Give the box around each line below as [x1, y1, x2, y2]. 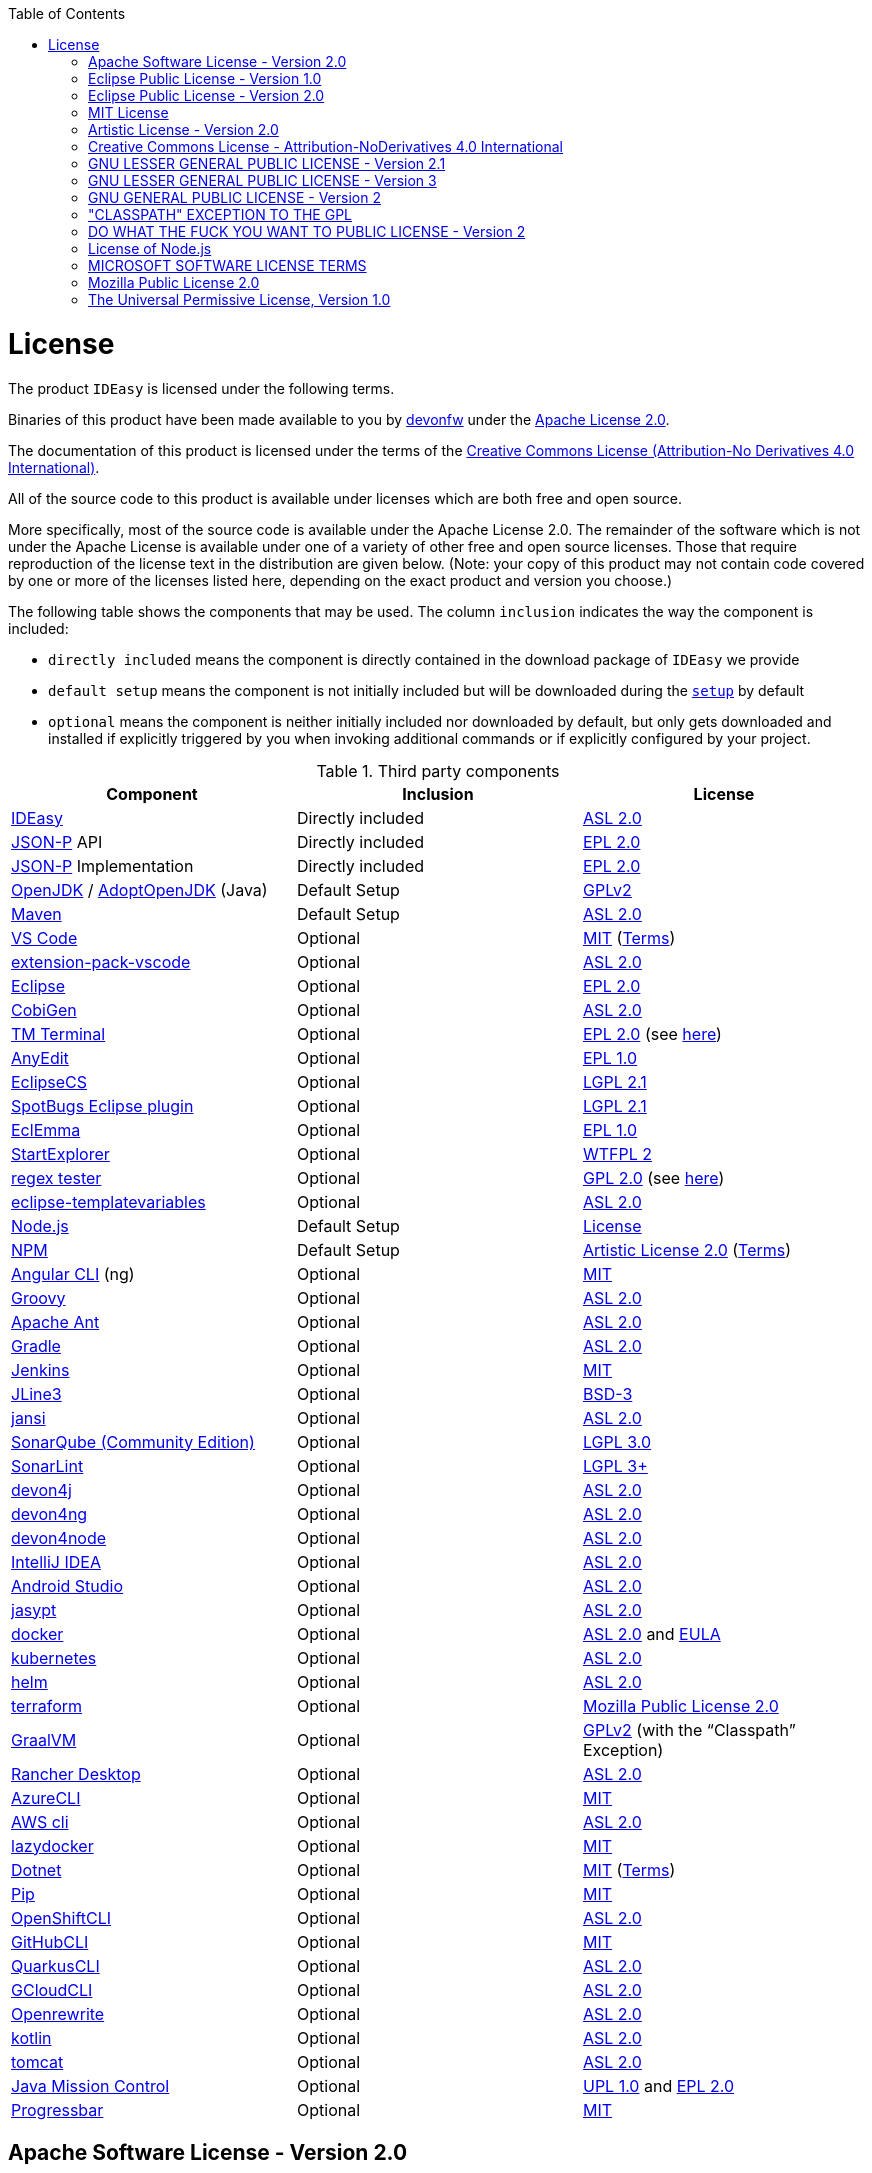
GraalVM [11, 1729, 77, 1750]
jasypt [11, 1599, 57, 1620]
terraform [11, 1695, 83, 1716]
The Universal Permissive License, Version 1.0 [88, 291, 391, 308]
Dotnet [11, 1859, 62, 1880]
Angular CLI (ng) [11, 1263, 135, 1284]
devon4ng [11, 1503, 88, 1524]
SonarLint [11, 1455, 84, 1476]
